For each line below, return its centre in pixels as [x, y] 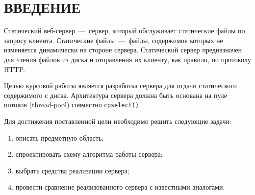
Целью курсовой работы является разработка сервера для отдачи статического [120, 85]
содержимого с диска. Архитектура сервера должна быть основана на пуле [116, 95]
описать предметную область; [60, 137]
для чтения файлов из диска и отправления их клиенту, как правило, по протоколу [127, 59]
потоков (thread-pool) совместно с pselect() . [73, 105]
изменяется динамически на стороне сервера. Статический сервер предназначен [123, 50]
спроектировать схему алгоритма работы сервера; [89, 154]
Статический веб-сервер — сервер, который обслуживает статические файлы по [125, 31]
